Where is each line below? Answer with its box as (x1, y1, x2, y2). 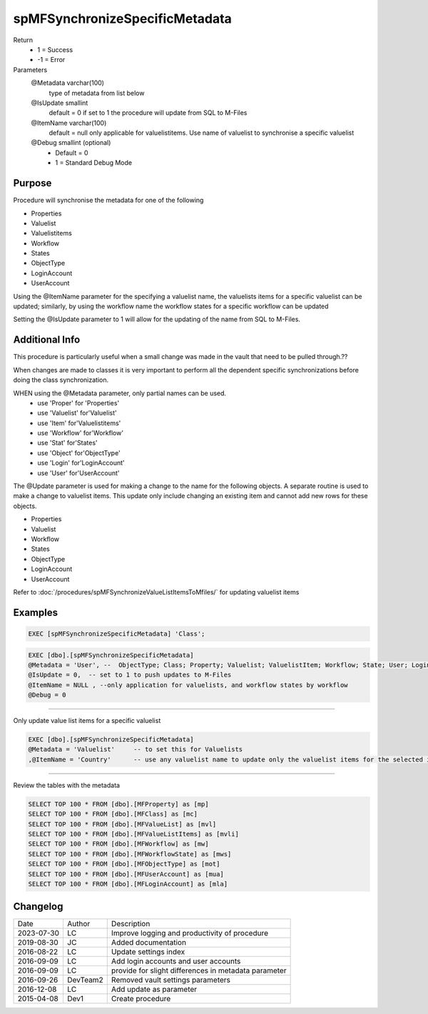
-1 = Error (37, 56, 66, 64)
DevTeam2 (67, 975, 103, 985)
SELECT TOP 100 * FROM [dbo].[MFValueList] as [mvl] (28, 820, 217, 828)
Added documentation (111, 938, 187, 948)
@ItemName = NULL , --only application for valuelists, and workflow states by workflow (28, 681, 349, 689)
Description (111, 919, 151, 929)
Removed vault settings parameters (111, 975, 231, 985)
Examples (13, 607, 58, 619)
